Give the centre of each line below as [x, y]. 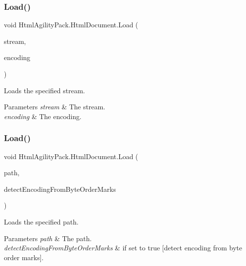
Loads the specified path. [41, 221]
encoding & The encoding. [43, 116]
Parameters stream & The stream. [55, 107]
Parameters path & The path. [48, 238]
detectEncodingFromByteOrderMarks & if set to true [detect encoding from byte [123, 248]
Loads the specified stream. [45, 90]
